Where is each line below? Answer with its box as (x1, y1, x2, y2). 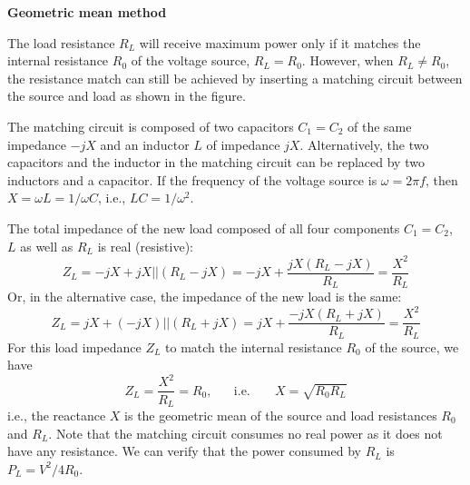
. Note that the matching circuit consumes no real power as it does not (48, 423, 443, 442)
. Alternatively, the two (299, 134, 429, 153)
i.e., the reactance (7, 405, 106, 424)
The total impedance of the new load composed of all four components (7, 218, 400, 237)
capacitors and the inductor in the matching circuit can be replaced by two (7, 153, 425, 172)
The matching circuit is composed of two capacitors (7, 116, 294, 135)
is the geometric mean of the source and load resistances (124, 405, 437, 424)
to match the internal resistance (165, 337, 342, 356)
